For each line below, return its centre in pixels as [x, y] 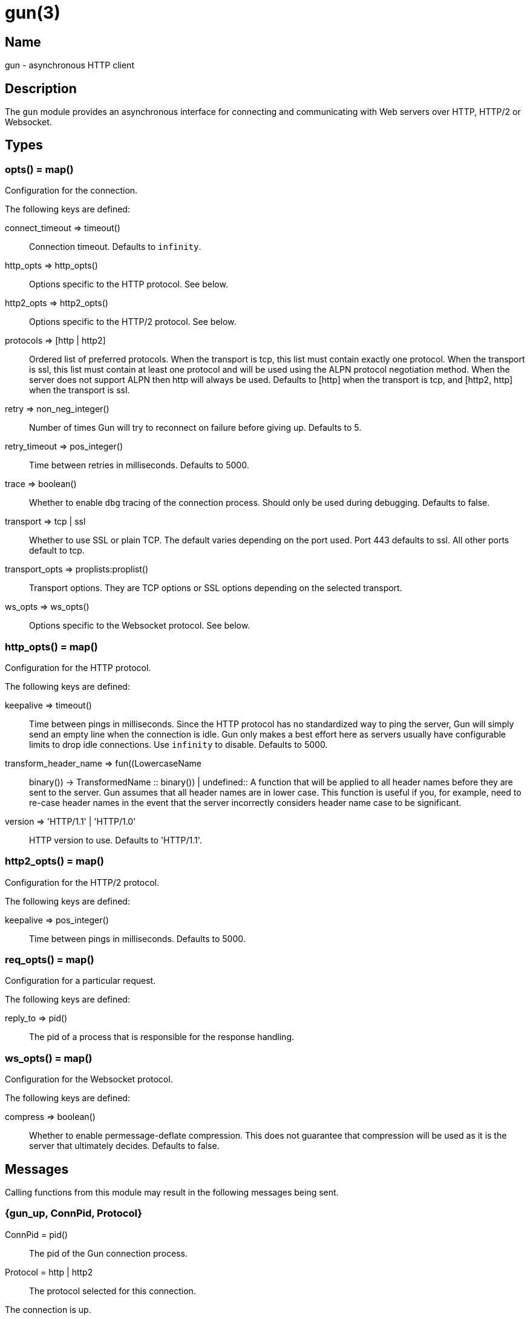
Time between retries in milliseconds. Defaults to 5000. [139, 465]
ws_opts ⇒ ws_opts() [47, 607]
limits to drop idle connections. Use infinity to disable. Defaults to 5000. [178, 744]
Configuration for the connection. [71, 191]
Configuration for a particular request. [80, 981]
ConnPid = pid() [36, 1234]
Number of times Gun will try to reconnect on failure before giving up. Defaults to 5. [195, 428]
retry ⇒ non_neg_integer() [57, 409]
